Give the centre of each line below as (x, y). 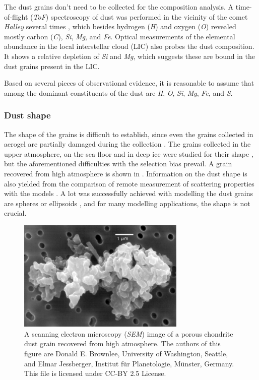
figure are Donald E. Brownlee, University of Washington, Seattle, (126, 353)
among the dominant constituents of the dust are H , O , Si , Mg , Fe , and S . (118, 92)
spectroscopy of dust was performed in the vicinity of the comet (149, 16)
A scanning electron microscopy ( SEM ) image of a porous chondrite (129, 333)
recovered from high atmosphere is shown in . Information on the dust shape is (126, 173)
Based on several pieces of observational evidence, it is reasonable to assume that (129, 83)
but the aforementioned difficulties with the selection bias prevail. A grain (118, 164)
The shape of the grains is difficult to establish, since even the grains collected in (129, 134)
